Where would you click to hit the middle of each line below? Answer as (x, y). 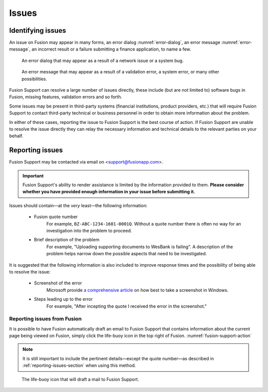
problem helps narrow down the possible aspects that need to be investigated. (127, 254)
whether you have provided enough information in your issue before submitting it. (109, 192)
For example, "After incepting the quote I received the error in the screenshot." (127, 306)
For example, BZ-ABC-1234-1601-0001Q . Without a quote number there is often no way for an (144, 224)
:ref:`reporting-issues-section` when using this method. (79, 365)
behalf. (16, 136)
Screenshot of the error (58, 283)
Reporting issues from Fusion (45, 319)
